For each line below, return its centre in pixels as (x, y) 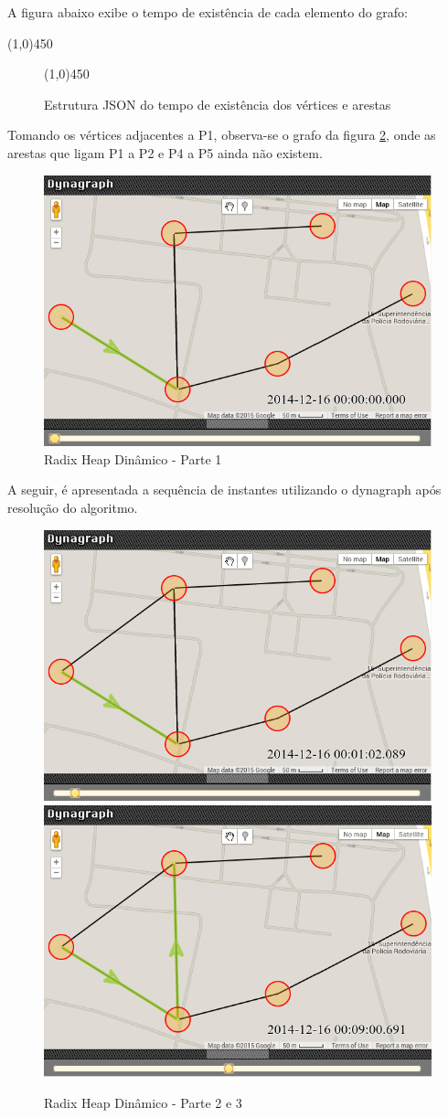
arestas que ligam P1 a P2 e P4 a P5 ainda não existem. (165, 152)
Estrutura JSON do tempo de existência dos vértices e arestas (218, 104)
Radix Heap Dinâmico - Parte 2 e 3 (143, 1103)
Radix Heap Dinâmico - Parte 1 (133, 458)
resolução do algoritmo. (73, 507)
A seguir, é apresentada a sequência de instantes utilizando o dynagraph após (224, 490)
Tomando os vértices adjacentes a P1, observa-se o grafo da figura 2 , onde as (222, 135)
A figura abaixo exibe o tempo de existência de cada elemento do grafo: (208, 12)
